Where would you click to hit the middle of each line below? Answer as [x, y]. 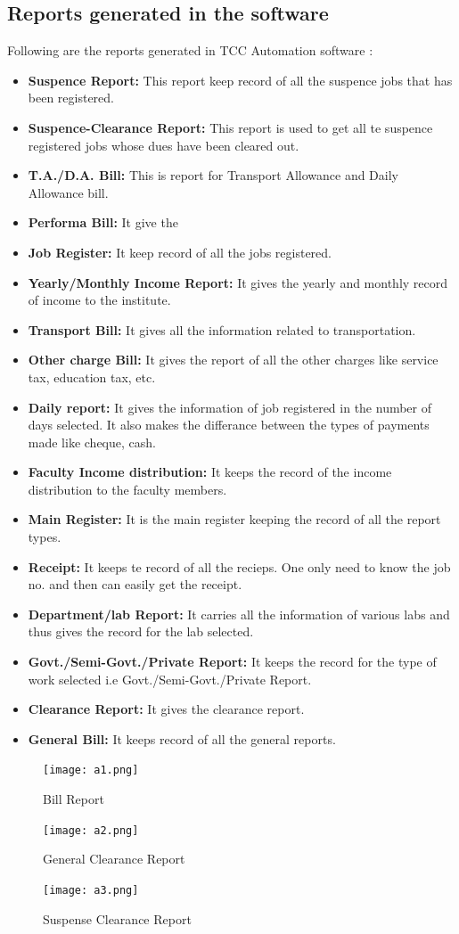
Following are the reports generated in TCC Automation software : [190, 50]
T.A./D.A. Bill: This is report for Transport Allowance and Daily [213, 175]
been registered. [71, 98]
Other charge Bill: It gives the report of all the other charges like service [233, 360]
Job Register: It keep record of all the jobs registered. [180, 252]
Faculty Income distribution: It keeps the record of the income [210, 472]
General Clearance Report [114, 859]
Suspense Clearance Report [117, 918]
